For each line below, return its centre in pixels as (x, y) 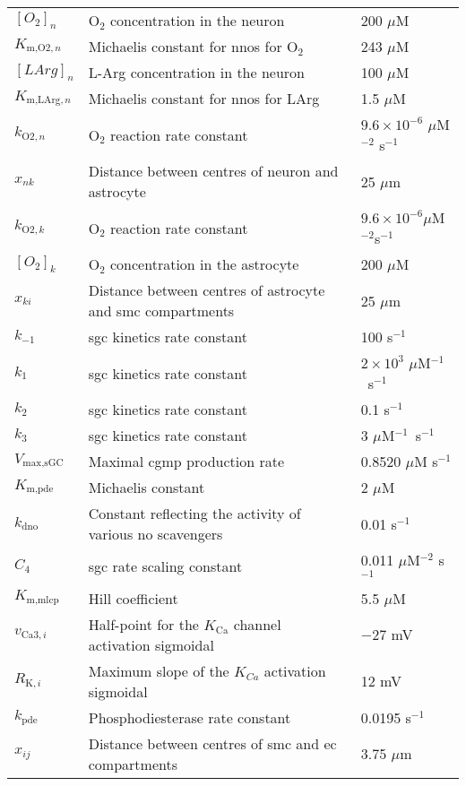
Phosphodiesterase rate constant (190, 717)
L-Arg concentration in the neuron (196, 72)
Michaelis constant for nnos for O (193, 46)
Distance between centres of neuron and (213, 171)
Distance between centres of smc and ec (212, 743)
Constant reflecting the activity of (194, 513)
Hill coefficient (133, 598)
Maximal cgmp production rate (186, 461)
